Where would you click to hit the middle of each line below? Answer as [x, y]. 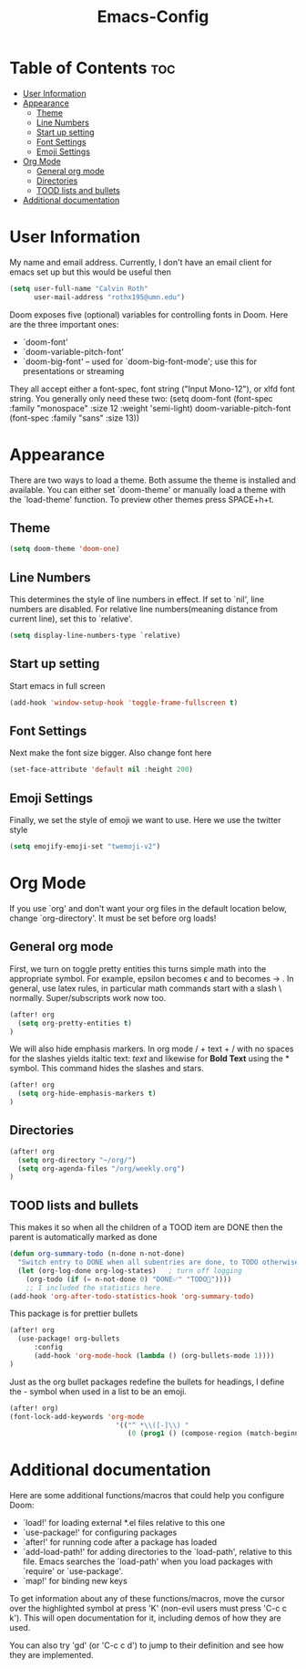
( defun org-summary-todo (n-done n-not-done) [97, 1254]
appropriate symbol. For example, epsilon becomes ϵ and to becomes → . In [152, 978]
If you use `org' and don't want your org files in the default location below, [148, 908]
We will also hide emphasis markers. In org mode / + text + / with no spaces [152, 1049]
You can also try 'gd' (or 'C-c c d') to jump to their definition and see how [147, 1645]
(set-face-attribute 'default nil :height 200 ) [102, 770]
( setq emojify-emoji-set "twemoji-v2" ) [85, 847]
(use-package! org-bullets [69, 1339]
